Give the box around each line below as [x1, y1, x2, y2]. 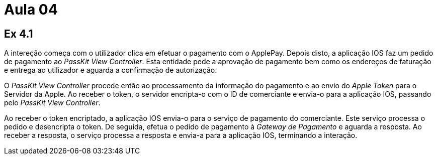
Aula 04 [4, 1, 58, 18]
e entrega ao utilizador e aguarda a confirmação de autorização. [4, 66, 217, 75]
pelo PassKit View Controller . [4, 98, 101, 107]
